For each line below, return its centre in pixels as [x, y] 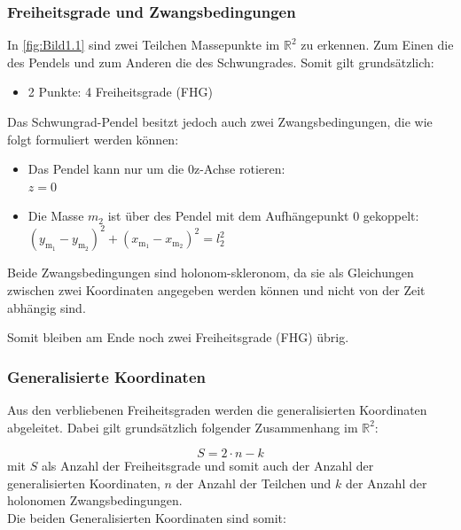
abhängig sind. [47, 307]
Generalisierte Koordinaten [107, 376]
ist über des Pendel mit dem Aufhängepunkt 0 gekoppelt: [263, 216]
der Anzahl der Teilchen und [254, 483]
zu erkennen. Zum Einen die [377, 45]
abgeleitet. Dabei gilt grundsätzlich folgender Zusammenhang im [183, 427]
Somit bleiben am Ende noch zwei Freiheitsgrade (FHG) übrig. [178, 337]
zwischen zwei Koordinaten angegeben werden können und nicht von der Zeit [216, 290]
